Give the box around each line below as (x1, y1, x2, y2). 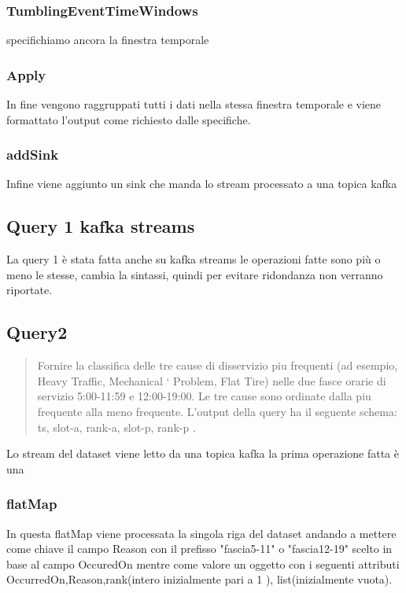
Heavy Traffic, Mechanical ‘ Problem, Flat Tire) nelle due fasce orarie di (37, 372, 386, 389)
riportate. (6, 282, 53, 298)
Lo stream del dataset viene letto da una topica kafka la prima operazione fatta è (6, 445, 399, 462)
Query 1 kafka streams (6, 214, 195, 238)
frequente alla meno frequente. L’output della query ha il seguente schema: (37, 403, 397, 419)
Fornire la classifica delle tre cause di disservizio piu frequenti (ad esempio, (37, 357, 398, 374)
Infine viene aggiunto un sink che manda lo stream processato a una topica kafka (6, 175, 397, 192)
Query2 (6, 320, 68, 344)
